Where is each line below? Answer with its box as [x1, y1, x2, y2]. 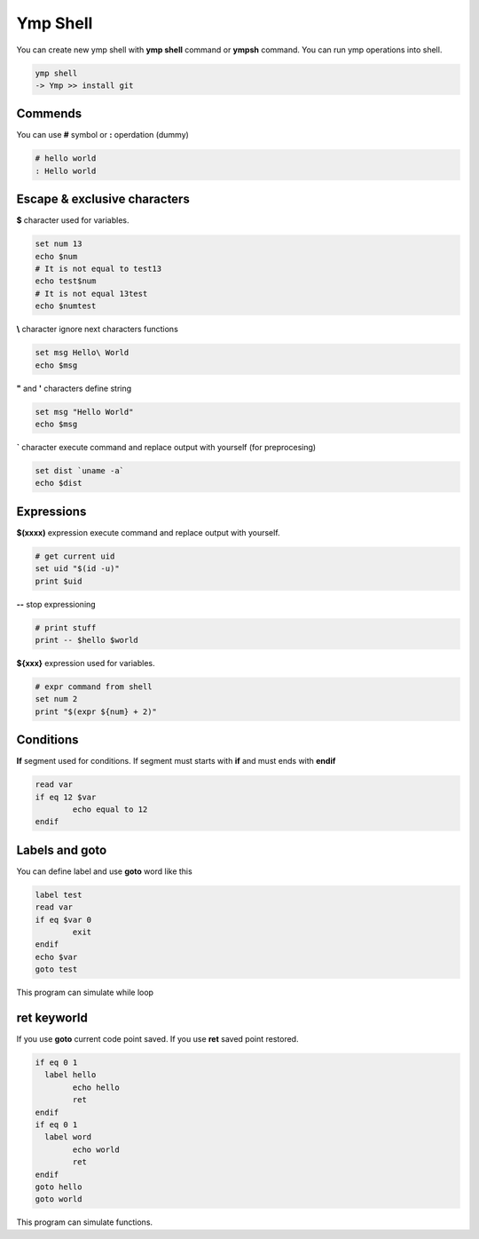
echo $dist [35, 478, 82, 488]
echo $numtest [35, 301, 97, 311]
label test [35, 889, 82, 900]
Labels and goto [16, 842, 107, 857]
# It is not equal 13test [35, 289, 148, 298]
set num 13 [35, 239, 82, 249]
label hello [44, 1070, 97, 1080]
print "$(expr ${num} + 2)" [35, 706, 157, 717]
